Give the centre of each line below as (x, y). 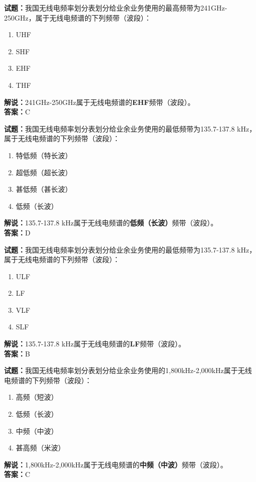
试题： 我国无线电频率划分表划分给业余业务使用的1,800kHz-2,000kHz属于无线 (128, 370)
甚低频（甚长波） (44, 189)
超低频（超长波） (44, 172)
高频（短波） (37, 397)
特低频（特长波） (44, 155)
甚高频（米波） (40, 448)
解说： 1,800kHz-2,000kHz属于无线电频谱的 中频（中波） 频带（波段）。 (116, 464)
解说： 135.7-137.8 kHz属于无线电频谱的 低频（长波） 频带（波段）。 (111, 223)
